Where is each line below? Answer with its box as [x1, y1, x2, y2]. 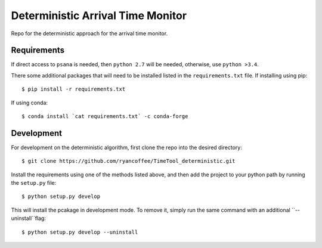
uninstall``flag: [11, 215, 46, 222]
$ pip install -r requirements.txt [21, 86, 126, 92]
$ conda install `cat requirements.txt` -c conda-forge [21, 113, 188, 120]
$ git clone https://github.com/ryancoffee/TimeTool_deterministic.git [21, 158, 236, 165]
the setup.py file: [11, 179, 57, 187]
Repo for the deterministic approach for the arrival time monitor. [11, 30, 168, 37]
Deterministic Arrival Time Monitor [11, 9, 187, 22]
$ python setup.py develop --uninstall [21, 228, 138, 235]
